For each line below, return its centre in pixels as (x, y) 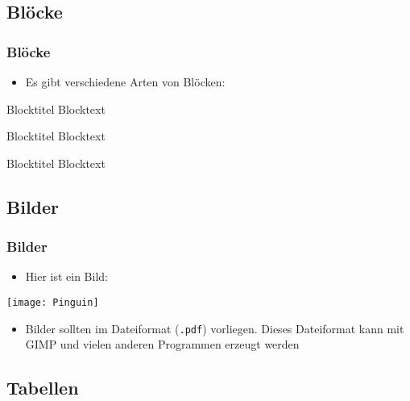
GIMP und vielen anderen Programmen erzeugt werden (162, 344)
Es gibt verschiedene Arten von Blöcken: (125, 81)
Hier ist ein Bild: (66, 276)
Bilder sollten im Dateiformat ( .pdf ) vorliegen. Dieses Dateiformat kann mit (215, 328)
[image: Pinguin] (53, 302)
